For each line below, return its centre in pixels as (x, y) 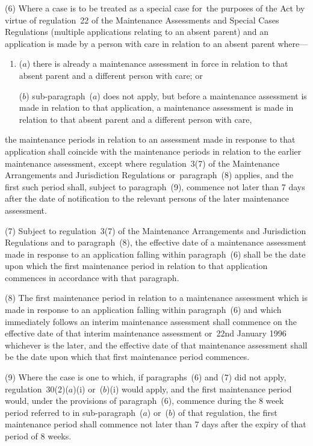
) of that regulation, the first (225, 412)
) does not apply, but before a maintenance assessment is (202, 95)
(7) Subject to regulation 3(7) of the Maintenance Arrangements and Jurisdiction (156, 230)
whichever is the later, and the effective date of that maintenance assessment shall (156, 345)
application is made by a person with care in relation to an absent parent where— (156, 43)
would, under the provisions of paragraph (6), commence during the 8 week (144, 401)
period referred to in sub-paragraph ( (74, 412)
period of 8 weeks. (38, 436)
